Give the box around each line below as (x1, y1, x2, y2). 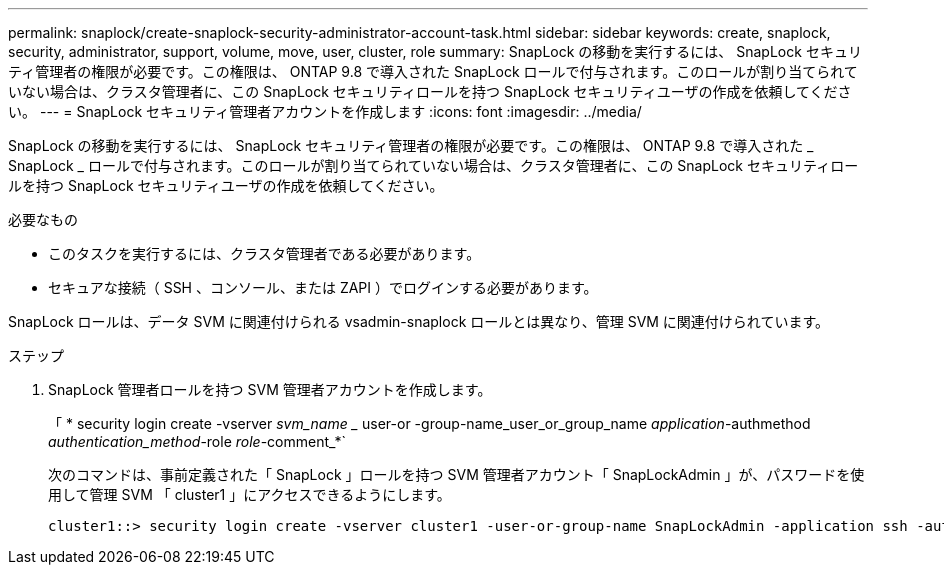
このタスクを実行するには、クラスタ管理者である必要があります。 (48, 245, 481, 262)
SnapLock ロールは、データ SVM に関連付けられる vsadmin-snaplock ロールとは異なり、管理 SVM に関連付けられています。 (8, 313, 830, 330)
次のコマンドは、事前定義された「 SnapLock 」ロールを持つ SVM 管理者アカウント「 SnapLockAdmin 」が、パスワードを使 (48, 466, 865, 483)
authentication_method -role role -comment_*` (48, 433, 347, 450)
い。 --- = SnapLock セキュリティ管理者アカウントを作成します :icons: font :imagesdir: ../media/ (8, 103, 642, 120)
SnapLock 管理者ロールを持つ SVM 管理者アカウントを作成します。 (48, 381, 492, 398)
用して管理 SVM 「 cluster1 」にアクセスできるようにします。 (48, 486, 451, 503)
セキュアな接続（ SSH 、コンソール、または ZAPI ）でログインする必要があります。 (48, 279, 598, 296)
